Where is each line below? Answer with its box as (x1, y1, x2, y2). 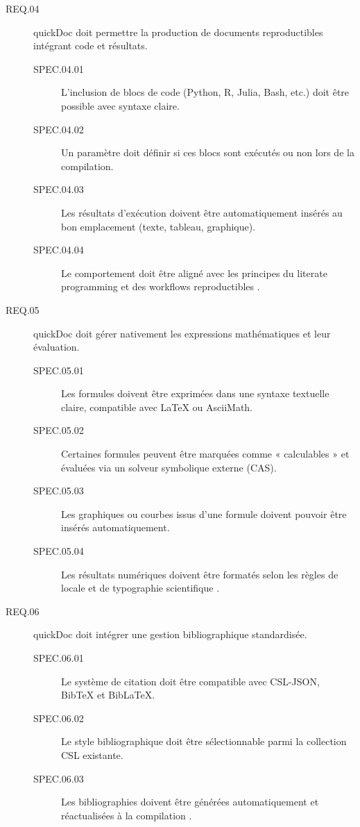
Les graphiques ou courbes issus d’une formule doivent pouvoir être (61, 506, 347, 521)
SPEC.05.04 (33, 544, 84, 558)
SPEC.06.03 (33, 771, 84, 785)
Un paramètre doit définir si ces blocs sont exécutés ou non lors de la (61, 145, 354, 160)
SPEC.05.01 (33, 362, 84, 377)
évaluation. (33, 340, 80, 354)
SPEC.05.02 (33, 423, 84, 437)
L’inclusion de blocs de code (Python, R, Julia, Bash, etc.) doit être (61, 85, 350, 99)
